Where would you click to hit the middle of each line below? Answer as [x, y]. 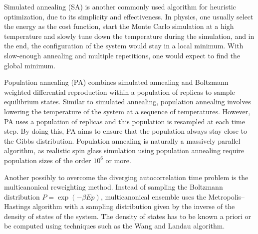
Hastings [17, 206]
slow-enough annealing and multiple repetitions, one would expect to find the [122, 55]
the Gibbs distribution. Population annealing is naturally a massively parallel [122, 140]
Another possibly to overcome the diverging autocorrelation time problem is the [126, 177]
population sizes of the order [48, 160]
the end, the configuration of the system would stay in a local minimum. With [124, 46]
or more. [118, 160]
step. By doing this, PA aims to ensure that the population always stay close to [126, 131]
